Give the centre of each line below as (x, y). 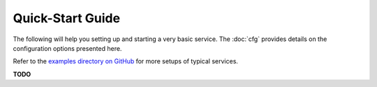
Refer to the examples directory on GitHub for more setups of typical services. (126, 61)
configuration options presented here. (67, 48)
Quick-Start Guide (67, 18)
